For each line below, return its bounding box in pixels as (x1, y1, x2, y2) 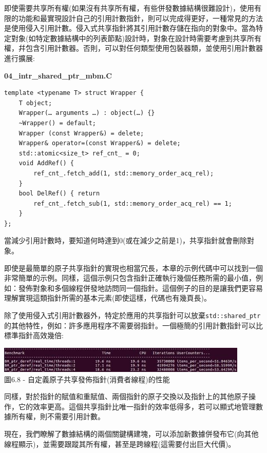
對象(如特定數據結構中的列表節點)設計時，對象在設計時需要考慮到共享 (11, 32, 247, 43)
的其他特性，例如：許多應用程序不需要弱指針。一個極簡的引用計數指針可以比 (4, 320, 263, 330)
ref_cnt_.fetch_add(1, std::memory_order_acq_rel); (33, 169, 214, 177)
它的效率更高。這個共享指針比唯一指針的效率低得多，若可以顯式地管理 (18, 401, 256, 411)
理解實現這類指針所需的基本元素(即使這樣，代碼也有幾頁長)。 (4, 292, 211, 303)
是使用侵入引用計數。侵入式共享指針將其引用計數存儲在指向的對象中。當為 (4, 23, 256, 33)
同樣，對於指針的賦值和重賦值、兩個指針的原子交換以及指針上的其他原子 (4, 391, 249, 402)
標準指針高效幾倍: (4, 330, 64, 341)
